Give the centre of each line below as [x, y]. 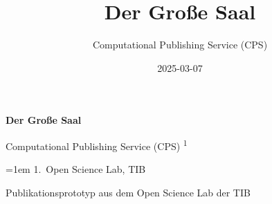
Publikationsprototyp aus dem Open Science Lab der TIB [128, 192]
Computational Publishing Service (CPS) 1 [97, 145]
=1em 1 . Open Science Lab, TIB [76, 169]
